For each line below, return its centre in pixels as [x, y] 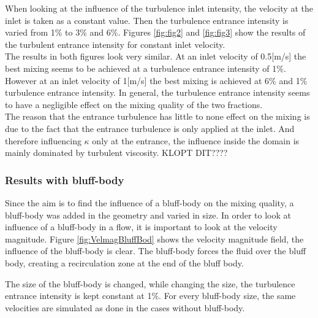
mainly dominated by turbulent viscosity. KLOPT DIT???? [116, 153]
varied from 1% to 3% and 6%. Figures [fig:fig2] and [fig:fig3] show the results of [155, 32]
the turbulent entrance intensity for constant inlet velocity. [115, 44]
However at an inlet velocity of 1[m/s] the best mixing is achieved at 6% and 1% [156, 80]
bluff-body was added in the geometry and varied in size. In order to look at [148, 215]
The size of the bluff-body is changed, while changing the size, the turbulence [150, 283]
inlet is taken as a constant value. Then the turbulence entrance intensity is [147, 20]
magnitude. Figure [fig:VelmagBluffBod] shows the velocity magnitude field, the [154, 238]
